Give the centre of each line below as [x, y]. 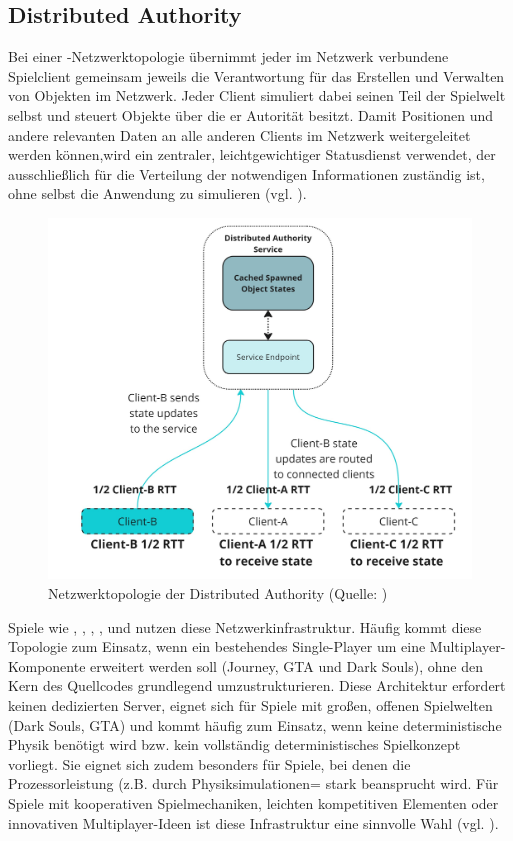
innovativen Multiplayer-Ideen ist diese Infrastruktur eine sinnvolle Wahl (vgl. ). [253, 822]
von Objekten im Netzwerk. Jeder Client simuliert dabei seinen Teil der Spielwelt [257, 95]
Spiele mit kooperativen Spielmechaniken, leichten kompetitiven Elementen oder [253, 802]
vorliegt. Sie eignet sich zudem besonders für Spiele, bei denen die [209, 763]
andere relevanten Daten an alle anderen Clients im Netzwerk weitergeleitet [239, 134]
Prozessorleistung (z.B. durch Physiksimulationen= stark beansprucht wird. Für [253, 783]
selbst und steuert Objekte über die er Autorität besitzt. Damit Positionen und [251, 114]
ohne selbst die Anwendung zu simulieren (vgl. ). [157, 193]
